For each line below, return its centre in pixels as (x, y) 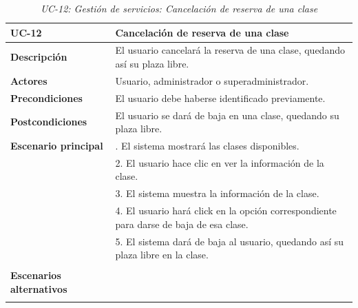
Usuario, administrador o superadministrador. (212, 80)
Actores (29, 80)
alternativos (39, 288)
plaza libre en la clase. (162, 255)
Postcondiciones (49, 122)
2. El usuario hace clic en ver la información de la (220, 162)
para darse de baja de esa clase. (182, 224)
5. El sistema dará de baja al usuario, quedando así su (230, 241)
